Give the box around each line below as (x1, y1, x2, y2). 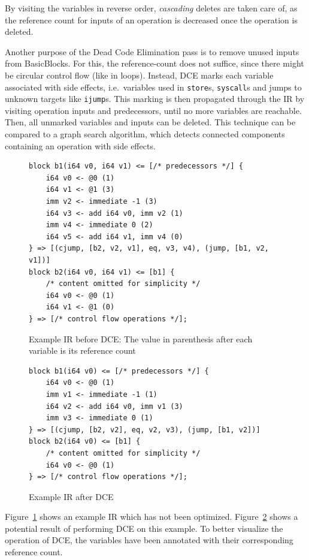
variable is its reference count (29, 344, 136, 357)
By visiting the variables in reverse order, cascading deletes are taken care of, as (5, 2, 298, 14)
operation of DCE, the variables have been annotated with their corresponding (5, 534, 293, 546)
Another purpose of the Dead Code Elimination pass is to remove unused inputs (5, 45, 299, 58)
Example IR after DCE (29, 490, 114, 502)
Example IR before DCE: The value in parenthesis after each (29, 332, 253, 345)
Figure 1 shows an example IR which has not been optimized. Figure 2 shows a (5, 510, 298, 523)
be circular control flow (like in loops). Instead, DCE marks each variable (5, 68, 274, 81)
